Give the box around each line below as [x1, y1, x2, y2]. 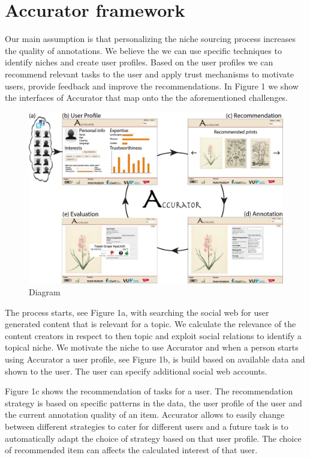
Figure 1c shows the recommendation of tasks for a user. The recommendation [5, 385, 293, 397]
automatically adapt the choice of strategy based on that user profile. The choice [5, 432, 302, 444]
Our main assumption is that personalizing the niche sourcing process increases [5, 32, 296, 45]
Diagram [29, 285, 61, 298]
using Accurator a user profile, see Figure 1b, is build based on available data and [5, 352, 305, 365]
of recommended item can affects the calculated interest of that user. [5, 444, 258, 456]
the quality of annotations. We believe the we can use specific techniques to [5, 44, 282, 56]
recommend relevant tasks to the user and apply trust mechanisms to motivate [5, 67, 294, 80]
